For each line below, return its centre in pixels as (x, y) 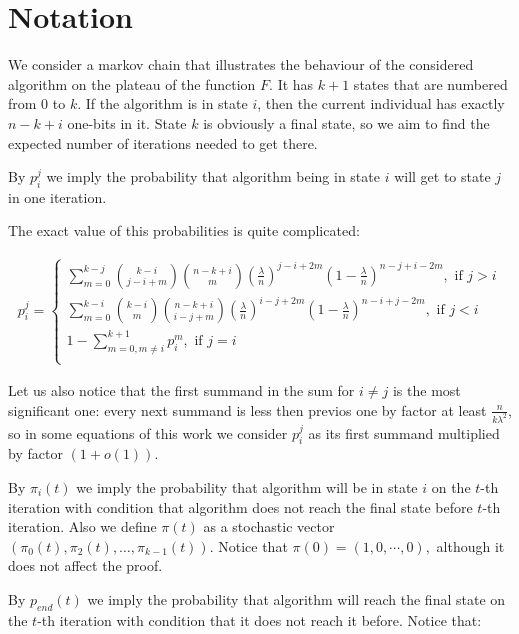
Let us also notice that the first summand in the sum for (181, 390)
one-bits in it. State (127, 122)
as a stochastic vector (269, 526)
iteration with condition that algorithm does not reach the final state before (240, 506)
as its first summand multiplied (404, 432)
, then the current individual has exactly (381, 103)
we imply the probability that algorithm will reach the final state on (296, 598)
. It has (291, 83)
